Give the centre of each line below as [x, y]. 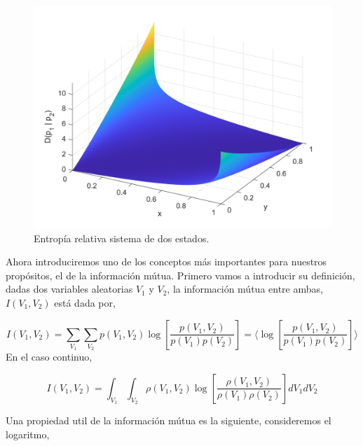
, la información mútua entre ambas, [245, 289]
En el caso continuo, [49, 357]
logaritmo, [28, 434]
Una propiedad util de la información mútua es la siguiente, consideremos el [169, 420]
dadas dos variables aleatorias [69, 289]
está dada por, [85, 302]
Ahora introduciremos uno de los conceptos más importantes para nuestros [166, 262]
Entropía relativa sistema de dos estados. [122, 238]
